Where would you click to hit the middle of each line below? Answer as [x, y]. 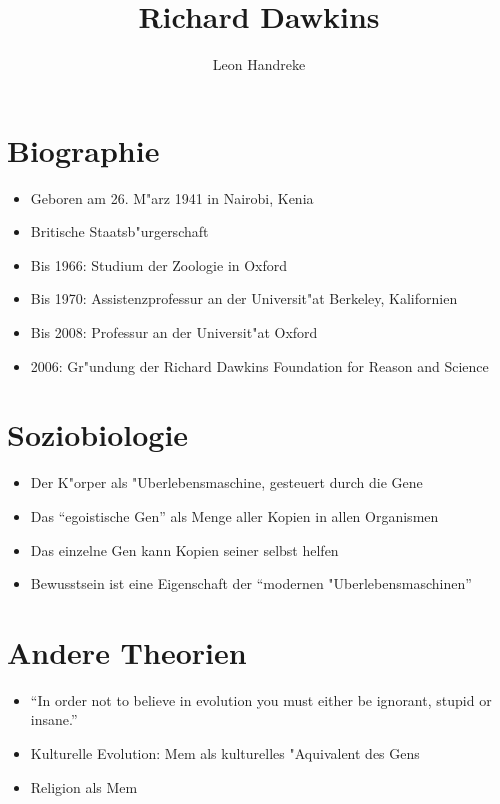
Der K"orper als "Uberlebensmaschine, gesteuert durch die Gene [226, 482]
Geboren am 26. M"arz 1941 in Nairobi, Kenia [172, 197]
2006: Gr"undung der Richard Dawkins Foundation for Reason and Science [259, 365]
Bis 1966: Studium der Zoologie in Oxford [159, 264]
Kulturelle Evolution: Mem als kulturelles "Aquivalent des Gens [225, 753]
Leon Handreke [259, 64]
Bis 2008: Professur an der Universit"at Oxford [174, 332]
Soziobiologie [98, 434]
